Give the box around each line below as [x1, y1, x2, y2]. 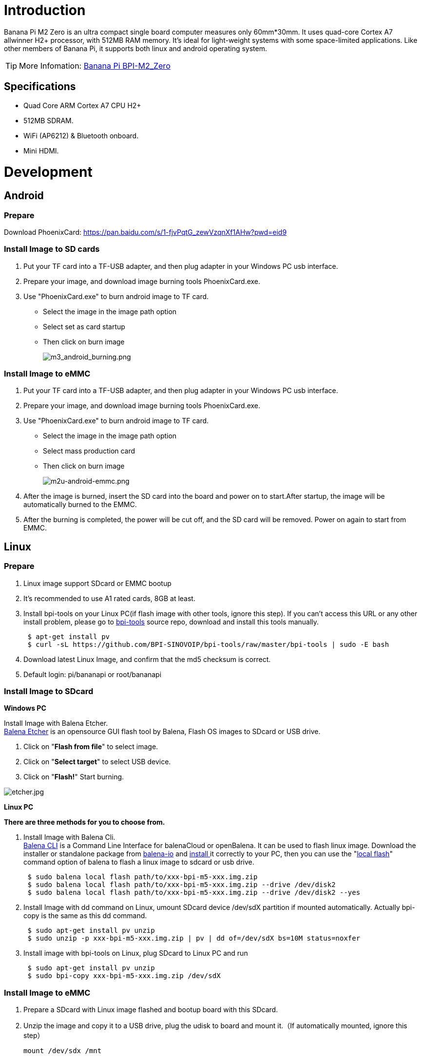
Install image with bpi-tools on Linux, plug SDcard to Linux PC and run [23, 949, 248, 958]
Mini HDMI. [23, 146, 59, 155]
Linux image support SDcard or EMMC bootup [23, 579, 172, 587]
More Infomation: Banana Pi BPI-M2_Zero [19, 60, 171, 71]
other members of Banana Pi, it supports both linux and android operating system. [4, 44, 267, 53]
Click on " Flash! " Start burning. [23, 773, 124, 781]
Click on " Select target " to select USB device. [23, 757, 171, 766]
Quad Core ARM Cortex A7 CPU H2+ [23, 101, 141, 110]
